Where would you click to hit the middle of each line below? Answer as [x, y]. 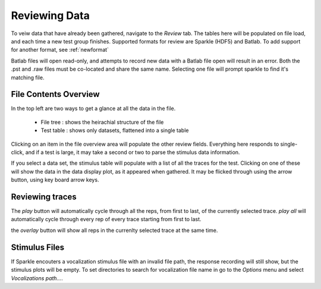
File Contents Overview [56, 94]
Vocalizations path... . [37, 278]
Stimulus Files [38, 247]
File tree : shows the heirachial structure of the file [102, 122]
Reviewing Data [51, 15]
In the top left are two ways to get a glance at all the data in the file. [93, 109]
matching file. [28, 77]
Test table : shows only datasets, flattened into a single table [115, 130]
